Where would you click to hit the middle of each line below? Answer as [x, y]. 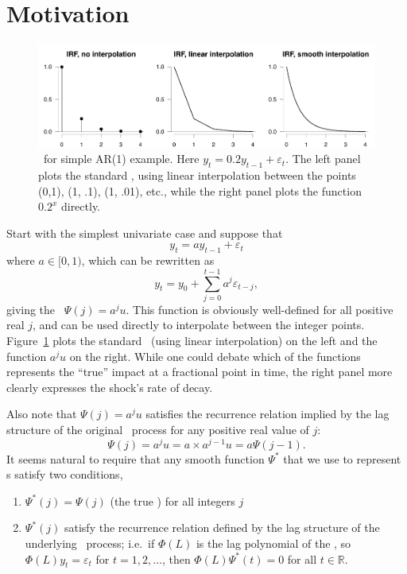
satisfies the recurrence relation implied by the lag [267, 414]
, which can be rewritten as [148, 260]
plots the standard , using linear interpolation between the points [197, 175]
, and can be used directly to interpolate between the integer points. [199, 325]
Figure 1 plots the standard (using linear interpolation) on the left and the [192, 341]
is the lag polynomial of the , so [273, 543]
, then [176, 558]
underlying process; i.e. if [90, 543]
